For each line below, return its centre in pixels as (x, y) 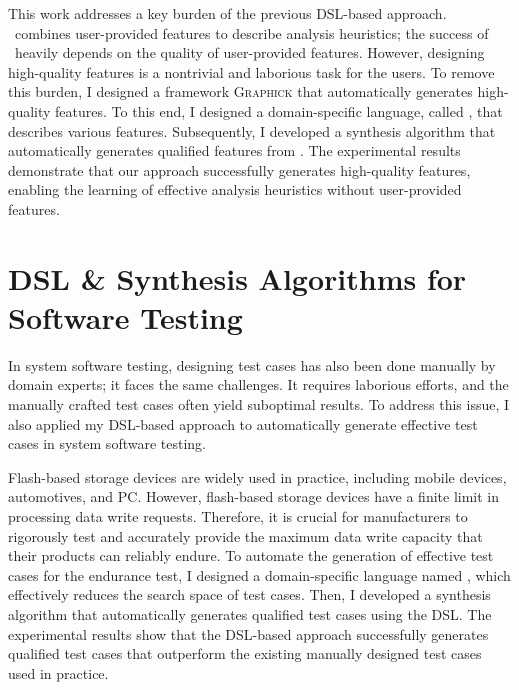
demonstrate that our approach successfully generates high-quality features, (239, 169)
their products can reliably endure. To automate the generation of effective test (251, 555)
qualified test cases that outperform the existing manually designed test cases (245, 653)
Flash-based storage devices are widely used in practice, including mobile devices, (257, 476)
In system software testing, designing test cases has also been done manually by (252, 364)
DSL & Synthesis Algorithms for (237, 277)
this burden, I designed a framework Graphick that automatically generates (240, 91)
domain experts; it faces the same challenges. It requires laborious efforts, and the (258, 384)
